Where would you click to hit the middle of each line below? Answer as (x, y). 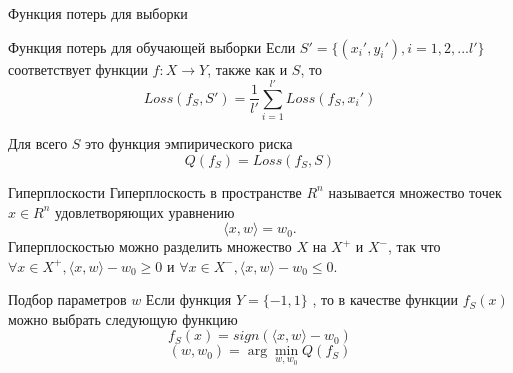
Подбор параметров (67, 299)
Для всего (38, 143)
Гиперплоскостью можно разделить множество (150, 246)
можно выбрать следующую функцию (123, 318)
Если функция (188, 299)
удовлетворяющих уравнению (145, 211)
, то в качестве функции (385, 299)
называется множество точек (415, 191)
